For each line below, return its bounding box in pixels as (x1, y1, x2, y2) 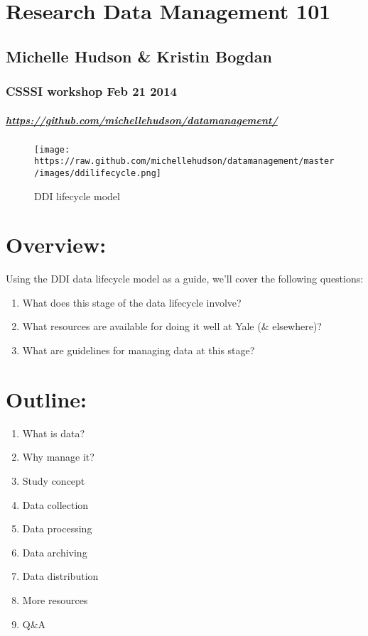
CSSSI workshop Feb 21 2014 (6, 82, 177, 100)
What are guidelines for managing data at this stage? (22, 343, 255, 358)
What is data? (22, 425, 85, 440)
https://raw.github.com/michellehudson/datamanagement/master (34, 156, 335, 167)
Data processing (22, 521, 92, 536)
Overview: (6, 230, 107, 259)
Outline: (6, 384, 87, 413)
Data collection (22, 497, 89, 512)
